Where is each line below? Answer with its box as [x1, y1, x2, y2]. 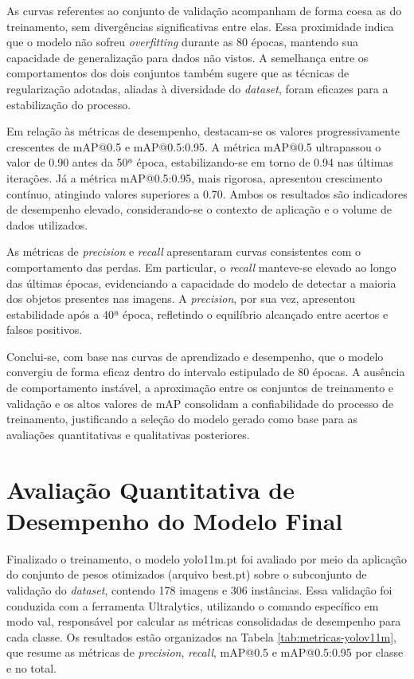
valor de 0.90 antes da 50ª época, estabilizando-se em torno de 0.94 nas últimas [6, 154, 393, 171]
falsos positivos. [6, 321, 83, 338]
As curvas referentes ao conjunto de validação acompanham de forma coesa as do [6, 2, 402, 18]
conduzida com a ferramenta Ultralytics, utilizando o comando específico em [6, 597, 379, 614]
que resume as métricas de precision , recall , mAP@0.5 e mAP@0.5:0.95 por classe [6, 644, 404, 661]
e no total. [6, 659, 57, 676]
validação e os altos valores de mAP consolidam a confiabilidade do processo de [6, 394, 394, 411]
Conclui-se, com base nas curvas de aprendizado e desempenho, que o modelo [6, 347, 384, 364]
